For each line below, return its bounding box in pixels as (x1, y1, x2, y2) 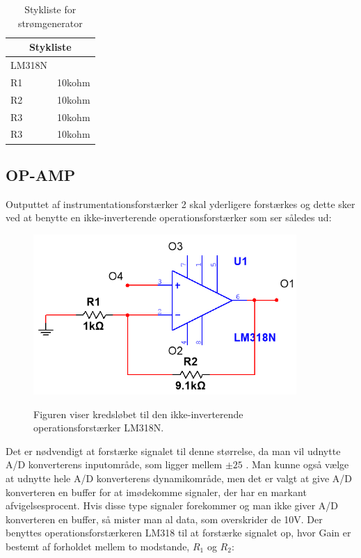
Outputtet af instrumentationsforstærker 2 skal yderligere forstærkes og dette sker (6, 196, 355, 211)
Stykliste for (24, 2, 77, 16)
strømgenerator (17, 15, 83, 30)
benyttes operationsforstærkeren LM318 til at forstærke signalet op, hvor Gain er (6, 525, 351, 540)
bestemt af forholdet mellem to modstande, (6, 539, 190, 553)
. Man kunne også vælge (246, 457, 349, 472)
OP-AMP (6, 164, 76, 185)
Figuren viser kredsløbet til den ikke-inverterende (33, 406, 243, 421)
